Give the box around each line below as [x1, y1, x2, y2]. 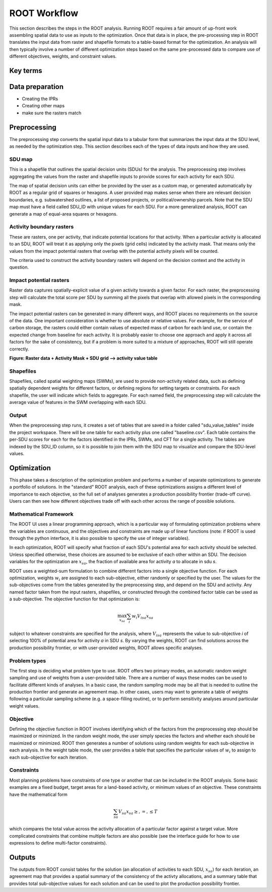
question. [9, 264, 29, 270]
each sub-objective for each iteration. [9, 754, 88, 760]
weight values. [9, 703, 40, 709]
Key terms [9, 66, 42, 75]
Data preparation [9, 82, 64, 91]
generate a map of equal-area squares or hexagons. [9, 211, 118, 217]
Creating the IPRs [22, 96, 58, 102]
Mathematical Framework [9, 510, 74, 517]
